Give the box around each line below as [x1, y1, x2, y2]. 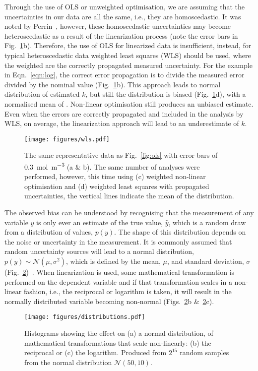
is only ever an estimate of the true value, [36, 217, 163, 227]
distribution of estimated [4, 89, 80, 99]
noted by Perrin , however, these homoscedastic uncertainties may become [4, 21, 231, 31]
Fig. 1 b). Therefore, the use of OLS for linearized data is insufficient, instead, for [4, 40, 252, 51]
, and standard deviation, [167, 255, 244, 266]
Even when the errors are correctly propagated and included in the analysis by [4, 108, 244, 119]
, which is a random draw [168, 217, 246, 227]
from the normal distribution [24, 357, 112, 367]
